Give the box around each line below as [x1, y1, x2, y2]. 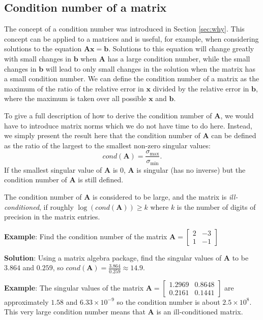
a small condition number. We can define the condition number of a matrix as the [4, 73, 259, 84]
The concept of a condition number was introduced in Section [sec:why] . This [4, 23, 245, 34]
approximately [4, 296, 49, 307]
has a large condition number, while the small [107, 53, 250, 63]
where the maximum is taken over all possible [4, 93, 147, 104]
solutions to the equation [4, 43, 82, 54]
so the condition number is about [116, 296, 220, 307]
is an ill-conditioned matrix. [156, 306, 243, 317]
